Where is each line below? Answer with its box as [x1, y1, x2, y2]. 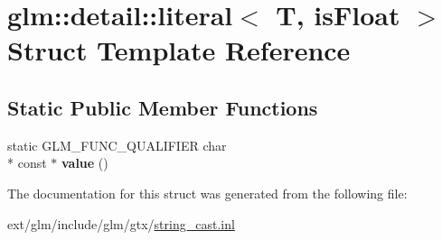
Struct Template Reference [7, 32, 351, 69]
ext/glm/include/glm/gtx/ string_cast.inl [7, 214, 235, 233]
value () [61, 153, 108, 172]
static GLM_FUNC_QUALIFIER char [7, 135, 227, 154]
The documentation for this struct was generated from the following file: [7, 183, 408, 202]
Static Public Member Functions [7, 93, 318, 121]
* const [7, 153, 47, 172]
